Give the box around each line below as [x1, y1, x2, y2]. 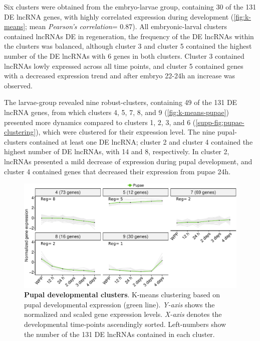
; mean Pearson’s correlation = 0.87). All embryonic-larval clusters [25, 21, 227, 32]
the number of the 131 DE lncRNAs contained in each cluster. [24, 328, 215, 339]
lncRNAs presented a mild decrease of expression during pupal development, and [4, 156, 252, 166]
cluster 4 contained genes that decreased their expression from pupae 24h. [4, 166, 231, 176]
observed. [4, 80, 33, 90]
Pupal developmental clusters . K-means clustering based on [24, 289, 220, 300]
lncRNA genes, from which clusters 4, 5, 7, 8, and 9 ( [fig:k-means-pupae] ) [4, 106, 229, 117]
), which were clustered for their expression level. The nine [36, 127, 215, 137]
